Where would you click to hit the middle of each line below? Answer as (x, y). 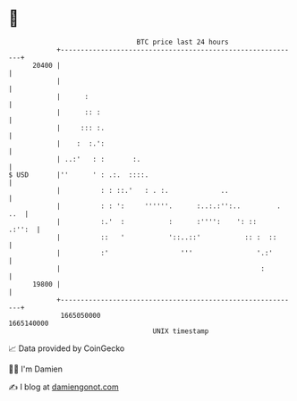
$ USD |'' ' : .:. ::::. (79, 175)
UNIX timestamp (181, 331)
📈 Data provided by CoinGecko (67, 348)
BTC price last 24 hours (182, 42)
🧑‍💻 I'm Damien (36, 369)
